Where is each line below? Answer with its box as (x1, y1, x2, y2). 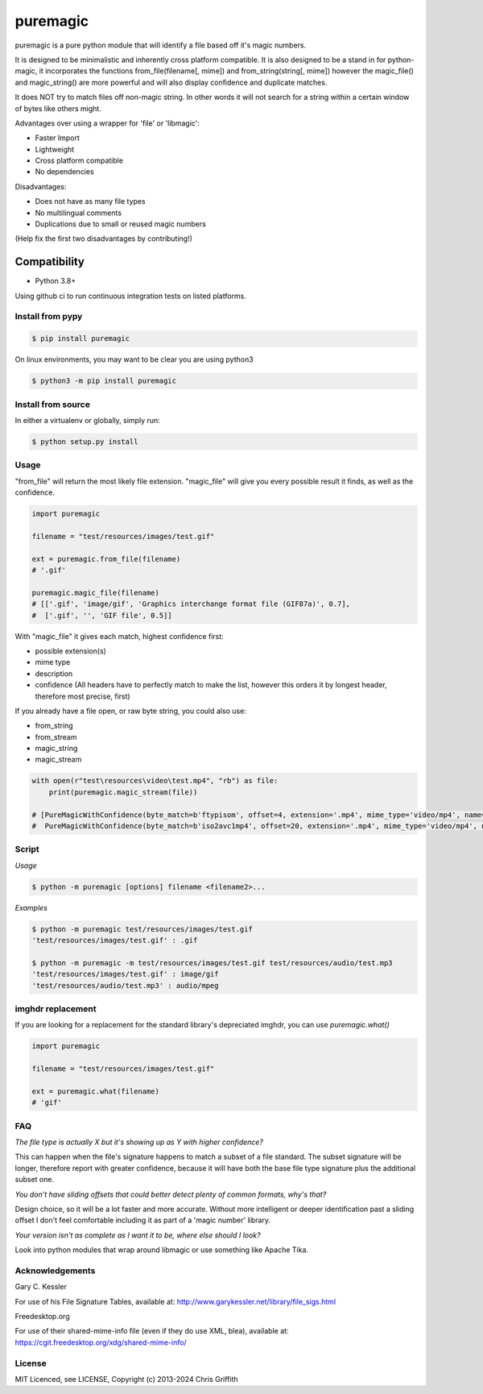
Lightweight (35, 144, 75, 154)
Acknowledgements (14, 1265, 96, 1276)
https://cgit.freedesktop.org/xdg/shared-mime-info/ (14, 1338, 187, 1347)
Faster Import (35, 133, 80, 143)
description (35, 669, 73, 678)
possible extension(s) (35, 645, 106, 656)
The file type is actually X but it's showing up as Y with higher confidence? (14, 1137, 264, 1147)
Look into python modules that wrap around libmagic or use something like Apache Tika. (14, 1245, 309, 1255)
